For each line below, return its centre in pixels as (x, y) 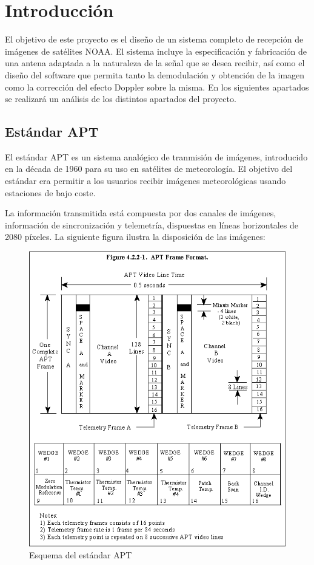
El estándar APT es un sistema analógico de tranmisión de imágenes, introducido (156, 156)
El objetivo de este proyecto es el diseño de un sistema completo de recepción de (154, 39)
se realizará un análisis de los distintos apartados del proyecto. (121, 99)
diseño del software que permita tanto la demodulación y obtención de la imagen (155, 74)
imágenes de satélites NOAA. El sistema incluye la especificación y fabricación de (156, 51)
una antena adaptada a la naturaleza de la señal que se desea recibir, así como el (155, 63)
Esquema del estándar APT (81, 555)
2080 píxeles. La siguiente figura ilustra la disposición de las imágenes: (135, 237)
